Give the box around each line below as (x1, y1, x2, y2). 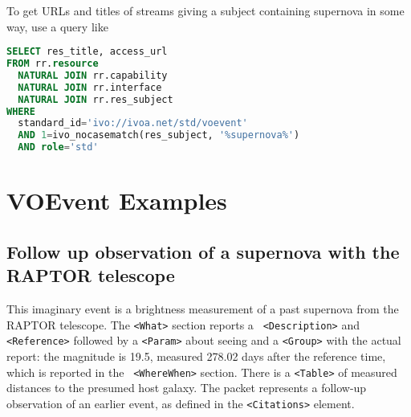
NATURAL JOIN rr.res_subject (18, 93, 173, 105)
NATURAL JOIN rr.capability (18, 69, 168, 81)
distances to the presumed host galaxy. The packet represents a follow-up (6, 379, 367, 396)
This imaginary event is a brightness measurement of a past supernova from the (6, 300, 399, 317)
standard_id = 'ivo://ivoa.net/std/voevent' (18, 117, 248, 129)
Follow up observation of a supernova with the (6, 239, 400, 264)
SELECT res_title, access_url (6, 46, 168, 58)
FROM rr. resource (6, 58, 99, 70)
